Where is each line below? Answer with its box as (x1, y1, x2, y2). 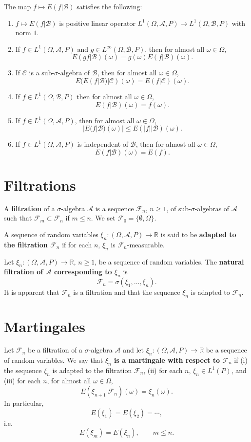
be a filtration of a (28, 345, 83, 355)
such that (4, 213, 32, 223)
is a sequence (95, 203, 134, 213)
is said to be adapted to (160, 229, 236, 240)
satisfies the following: (77, 1, 142, 11)
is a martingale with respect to (114, 354, 220, 365)
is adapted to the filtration (52, 365, 132, 375)
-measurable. (127, 239, 165, 249)
